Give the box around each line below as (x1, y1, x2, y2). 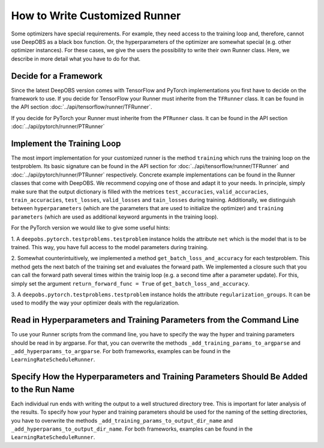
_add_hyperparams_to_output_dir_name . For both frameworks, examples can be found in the (11, 425, 253, 432)
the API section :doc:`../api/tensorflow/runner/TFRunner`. (11, 103, 152, 110)
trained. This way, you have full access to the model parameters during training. (11, 244, 209, 250)
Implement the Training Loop (11, 139, 121, 148)
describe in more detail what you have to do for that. (11, 55, 141, 62)
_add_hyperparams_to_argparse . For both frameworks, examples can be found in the (11, 348, 231, 355)
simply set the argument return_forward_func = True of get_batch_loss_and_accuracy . (11, 280, 250, 287)
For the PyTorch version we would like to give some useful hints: (11, 224, 170, 231)
